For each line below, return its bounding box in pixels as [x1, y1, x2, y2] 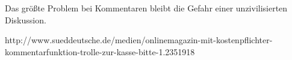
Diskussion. [5, 13, 46, 26]
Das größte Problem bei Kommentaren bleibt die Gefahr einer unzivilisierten [5, 2, 288, 14]
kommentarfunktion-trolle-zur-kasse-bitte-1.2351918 [5, 45, 195, 58]
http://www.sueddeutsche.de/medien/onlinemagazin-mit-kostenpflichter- [5, 34, 273, 46]
